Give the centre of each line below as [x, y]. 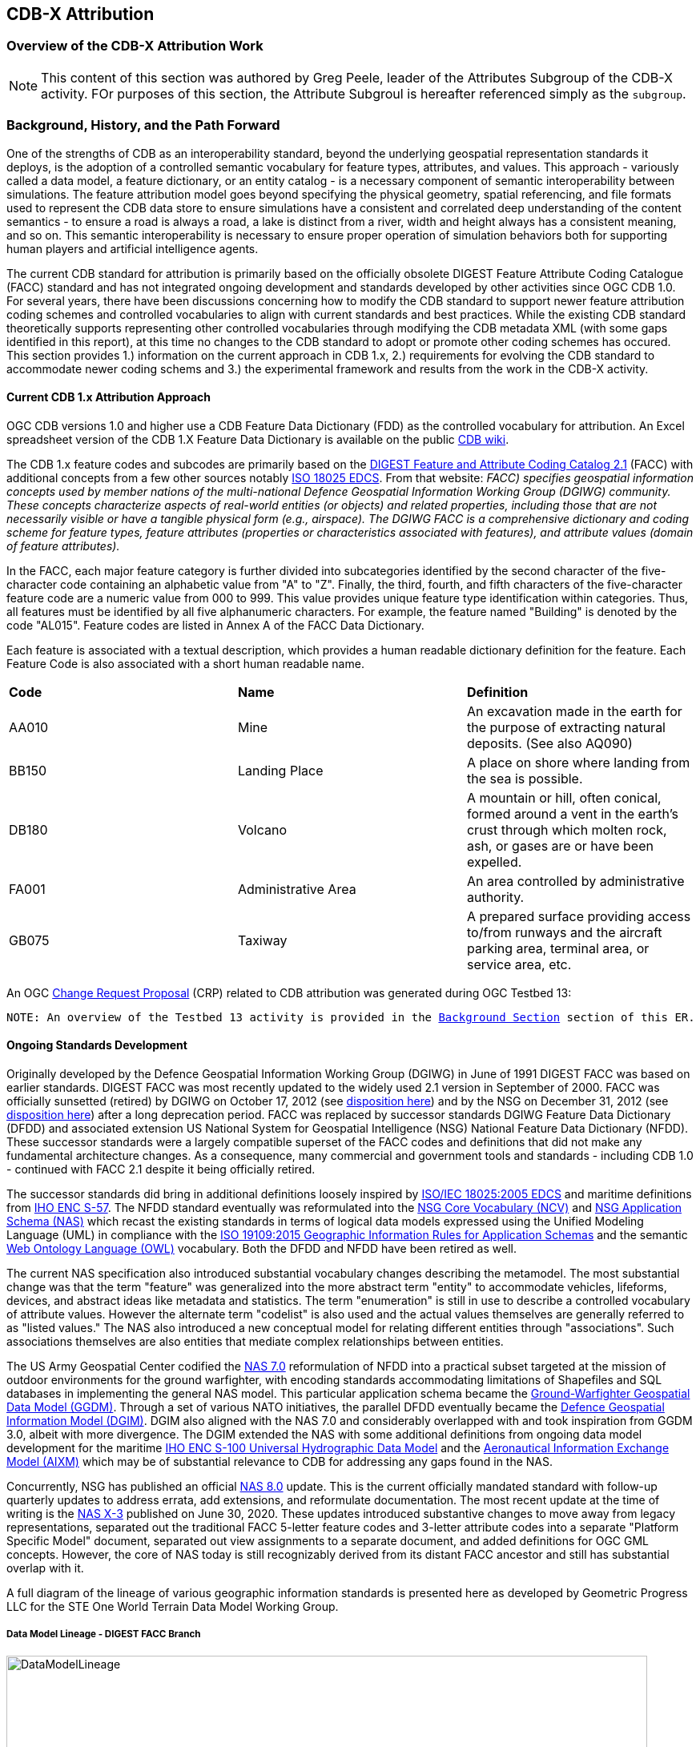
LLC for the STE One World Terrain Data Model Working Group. [173, 1606]
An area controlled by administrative [575, 881]
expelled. [494, 861]
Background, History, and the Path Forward [143, 125]
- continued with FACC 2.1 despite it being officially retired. [161, 1169]
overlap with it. [45, 1568]
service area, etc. [519, 964]
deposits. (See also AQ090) [549, 743]
